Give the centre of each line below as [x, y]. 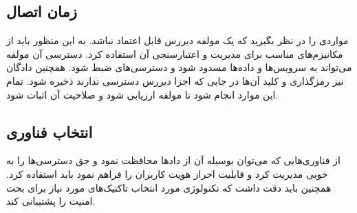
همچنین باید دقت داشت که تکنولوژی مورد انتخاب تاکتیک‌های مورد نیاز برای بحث [169, 187]
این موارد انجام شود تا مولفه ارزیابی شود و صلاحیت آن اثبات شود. [142, 94]
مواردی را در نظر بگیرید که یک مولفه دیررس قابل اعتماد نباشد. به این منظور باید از [177, 40]
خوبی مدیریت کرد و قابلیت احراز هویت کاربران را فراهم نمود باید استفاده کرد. [167, 173]
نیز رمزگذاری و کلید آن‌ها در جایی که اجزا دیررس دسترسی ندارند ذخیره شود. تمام [175, 80]
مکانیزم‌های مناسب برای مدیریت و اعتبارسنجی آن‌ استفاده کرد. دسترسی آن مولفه [175, 53]
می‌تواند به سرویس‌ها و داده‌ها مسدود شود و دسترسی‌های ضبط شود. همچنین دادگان [179, 67]
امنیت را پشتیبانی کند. [51, 201]
